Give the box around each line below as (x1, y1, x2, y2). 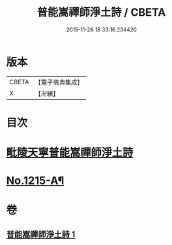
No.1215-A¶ (6, 174, 65, 188)
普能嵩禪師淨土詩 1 (6, 229, 75, 240)
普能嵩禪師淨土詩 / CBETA (37, 5, 166, 19)
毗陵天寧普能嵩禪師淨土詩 (6, 146, 134, 160)
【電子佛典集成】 (34, 78, 83, 87)
